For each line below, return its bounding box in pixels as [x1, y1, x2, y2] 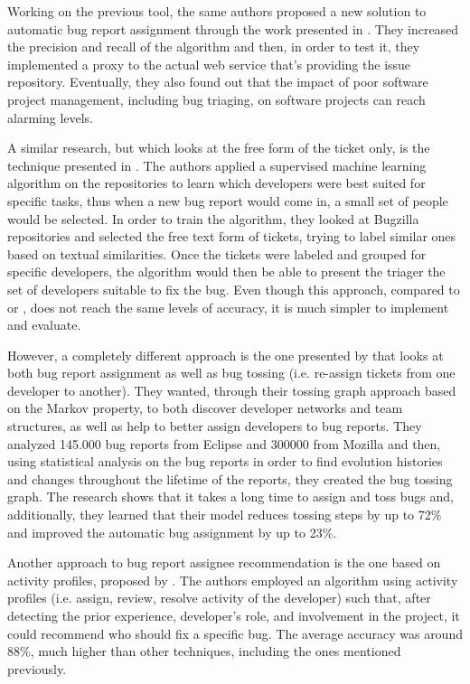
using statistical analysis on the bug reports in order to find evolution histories [7, 452, 443, 471]
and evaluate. [7, 315, 81, 334]
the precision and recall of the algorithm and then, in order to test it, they [7, 37, 420, 56]
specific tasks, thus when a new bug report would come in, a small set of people [7, 191, 448, 210]
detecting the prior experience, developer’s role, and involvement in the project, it [7, 606, 460, 624]
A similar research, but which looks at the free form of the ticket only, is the [7, 138, 430, 157]
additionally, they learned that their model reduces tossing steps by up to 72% [7, 505, 442, 524]
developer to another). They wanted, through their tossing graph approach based [7, 380, 456, 399]
